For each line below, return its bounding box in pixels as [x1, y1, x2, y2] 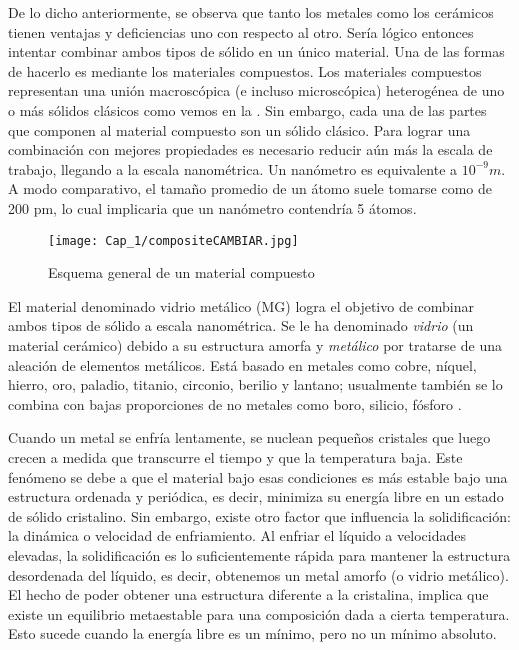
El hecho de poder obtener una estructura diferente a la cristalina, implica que [8, 584, 489, 605]
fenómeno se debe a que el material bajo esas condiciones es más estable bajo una [8, 466, 508, 487]
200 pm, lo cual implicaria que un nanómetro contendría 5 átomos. [8, 197, 417, 218]
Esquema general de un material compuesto [48, 262, 315, 283]
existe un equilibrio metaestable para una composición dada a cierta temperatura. [8, 603, 510, 624]
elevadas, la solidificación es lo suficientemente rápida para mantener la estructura [8, 544, 511, 565]
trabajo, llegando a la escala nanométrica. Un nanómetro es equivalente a [8, 158, 458, 179]
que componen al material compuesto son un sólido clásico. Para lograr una [8, 119, 471, 140]
